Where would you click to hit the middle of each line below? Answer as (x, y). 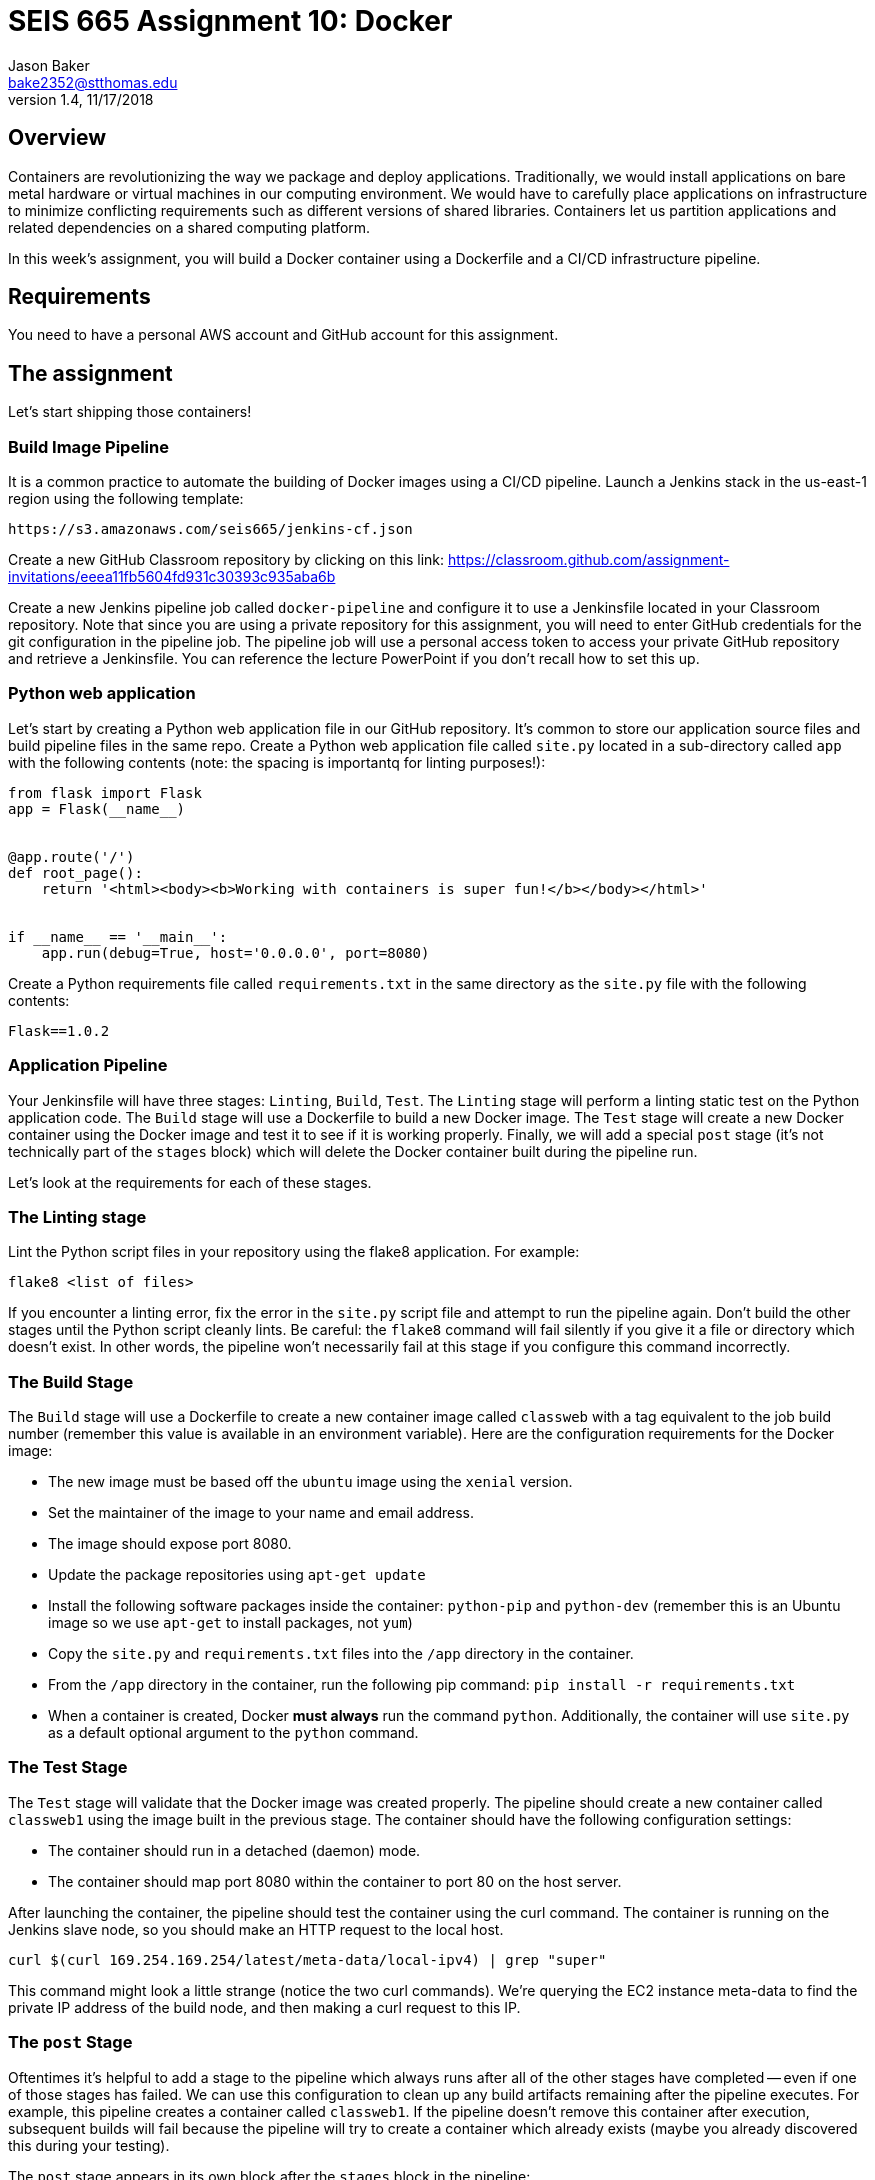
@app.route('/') (71, 856)
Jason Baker (49, 65)
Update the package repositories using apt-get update (237, 1575)
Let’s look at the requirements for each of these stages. (190, 1182)
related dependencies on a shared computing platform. (189, 227)
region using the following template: (126, 499)
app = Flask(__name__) (97, 808)
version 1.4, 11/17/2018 (81, 99)
